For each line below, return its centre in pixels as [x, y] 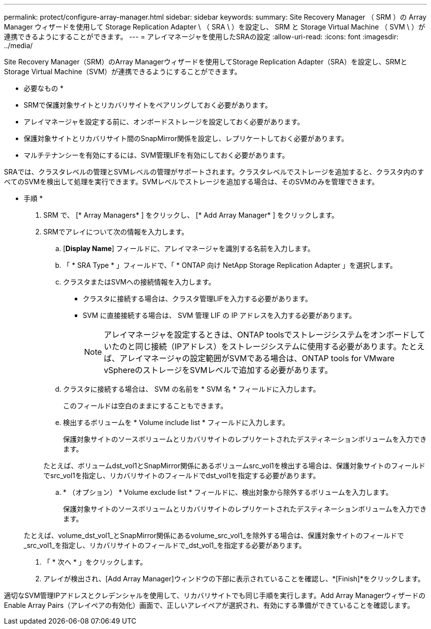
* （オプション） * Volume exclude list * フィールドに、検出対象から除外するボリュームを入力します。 [228, 492]
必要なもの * [44, 88]
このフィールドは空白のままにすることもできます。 [145, 406]
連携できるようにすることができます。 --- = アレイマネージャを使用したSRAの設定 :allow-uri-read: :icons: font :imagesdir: [201, 37]
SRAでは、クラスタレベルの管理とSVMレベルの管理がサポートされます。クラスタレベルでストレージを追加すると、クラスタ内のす [214, 172]
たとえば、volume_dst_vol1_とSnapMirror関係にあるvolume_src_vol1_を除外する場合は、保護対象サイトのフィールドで [214, 535]
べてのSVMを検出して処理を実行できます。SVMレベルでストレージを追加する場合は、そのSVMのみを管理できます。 [191, 182]
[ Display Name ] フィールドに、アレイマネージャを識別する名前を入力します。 [189, 248]
